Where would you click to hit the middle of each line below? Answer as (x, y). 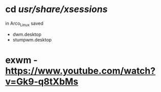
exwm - (22, 60)
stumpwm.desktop (32, 39)
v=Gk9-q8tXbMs (42, 81)
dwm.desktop (27, 34)
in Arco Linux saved (24, 24)
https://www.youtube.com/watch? (80, 71)
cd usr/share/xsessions (56, 9)
